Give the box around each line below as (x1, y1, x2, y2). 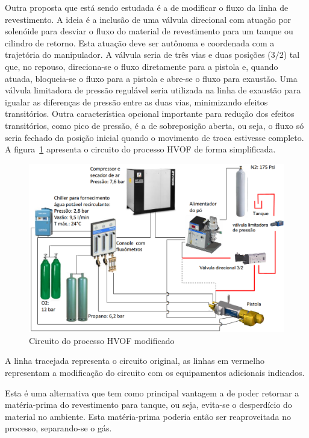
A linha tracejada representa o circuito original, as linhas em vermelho (5, 354, 264, 367)
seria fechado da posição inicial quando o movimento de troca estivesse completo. (5, 131, 304, 143)
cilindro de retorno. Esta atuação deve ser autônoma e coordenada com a (5, 36, 275, 49)
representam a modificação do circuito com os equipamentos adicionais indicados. (5, 366, 305, 378)
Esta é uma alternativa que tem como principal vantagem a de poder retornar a (5, 386, 299, 399)
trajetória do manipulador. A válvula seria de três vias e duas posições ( (5, 48, 271, 61)
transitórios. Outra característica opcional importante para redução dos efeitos (5, 107, 295, 120)
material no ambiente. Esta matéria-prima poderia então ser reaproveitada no (5, 410, 292, 422)
